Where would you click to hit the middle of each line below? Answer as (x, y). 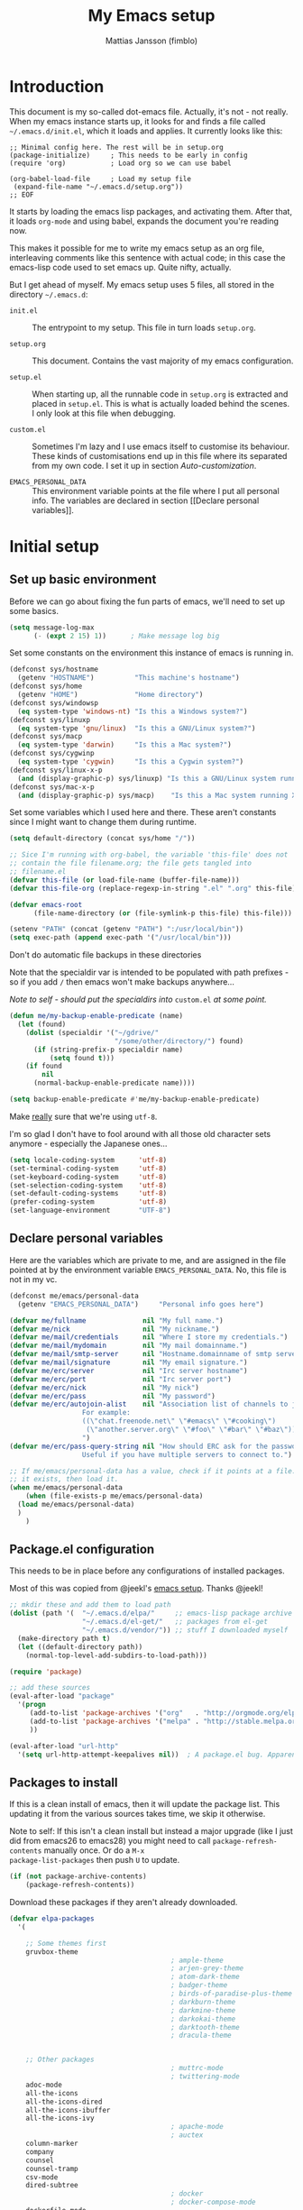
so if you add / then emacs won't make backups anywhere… (122, 982)
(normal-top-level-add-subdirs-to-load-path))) (116, 1655)
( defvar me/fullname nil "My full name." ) (116, 1320)
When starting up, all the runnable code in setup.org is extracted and (160, 394)
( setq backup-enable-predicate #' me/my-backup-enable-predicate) (134, 1100)
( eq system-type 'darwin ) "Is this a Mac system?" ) (124, 745)
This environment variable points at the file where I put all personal (156, 491)
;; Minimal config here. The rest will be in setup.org (116, 147)
